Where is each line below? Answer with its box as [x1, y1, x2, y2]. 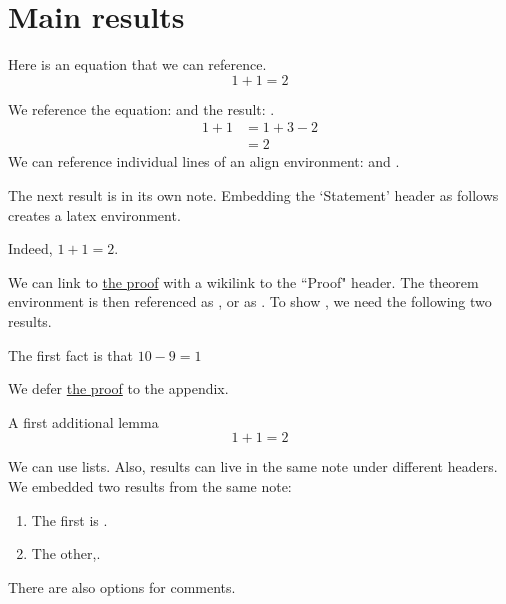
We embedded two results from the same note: [8, 475, 292, 496]
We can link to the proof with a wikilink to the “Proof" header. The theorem [8, 271, 479, 292]
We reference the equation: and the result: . [8, 98, 275, 119]
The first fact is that [8, 344, 134, 365]
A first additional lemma [8, 411, 159, 432]
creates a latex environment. [8, 204, 181, 225]
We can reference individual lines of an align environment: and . [8, 151, 400, 172]
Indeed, [8, 238, 53, 259]
